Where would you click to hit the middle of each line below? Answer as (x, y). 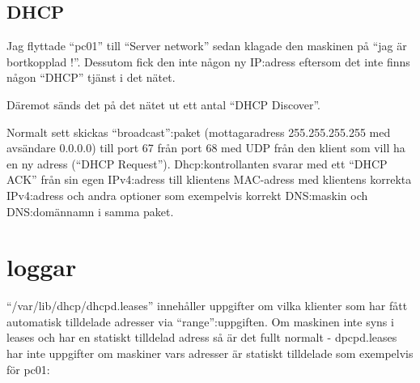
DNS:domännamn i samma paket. (90, 211)
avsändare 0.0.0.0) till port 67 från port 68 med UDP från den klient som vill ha (206, 148)
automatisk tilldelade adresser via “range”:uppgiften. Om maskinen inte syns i (200, 321)
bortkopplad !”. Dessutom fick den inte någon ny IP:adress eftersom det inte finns (208, 61)
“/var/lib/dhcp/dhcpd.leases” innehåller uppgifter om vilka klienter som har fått (207, 306)
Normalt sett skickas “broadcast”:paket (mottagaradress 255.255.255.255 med (199, 132)
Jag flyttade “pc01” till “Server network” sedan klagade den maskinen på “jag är (207, 46)
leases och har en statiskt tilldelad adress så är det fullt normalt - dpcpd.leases (202, 337)
